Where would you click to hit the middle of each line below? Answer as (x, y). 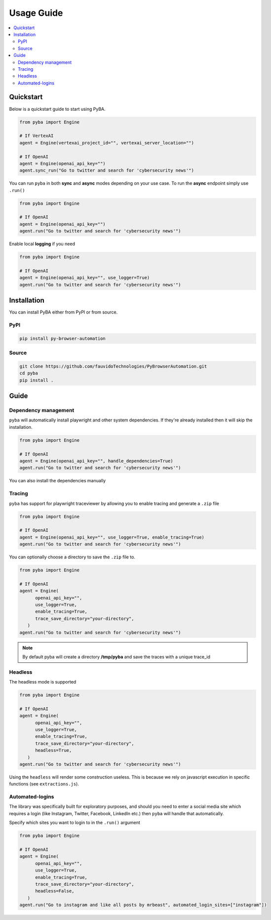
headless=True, (54, 750)
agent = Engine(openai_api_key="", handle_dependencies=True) (96, 461)
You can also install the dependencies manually (58, 481)
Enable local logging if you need (42, 244)
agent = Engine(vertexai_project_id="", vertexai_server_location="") (107, 143)
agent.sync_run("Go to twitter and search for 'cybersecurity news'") (107, 170)
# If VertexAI (37, 136)
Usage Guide (36, 13)
